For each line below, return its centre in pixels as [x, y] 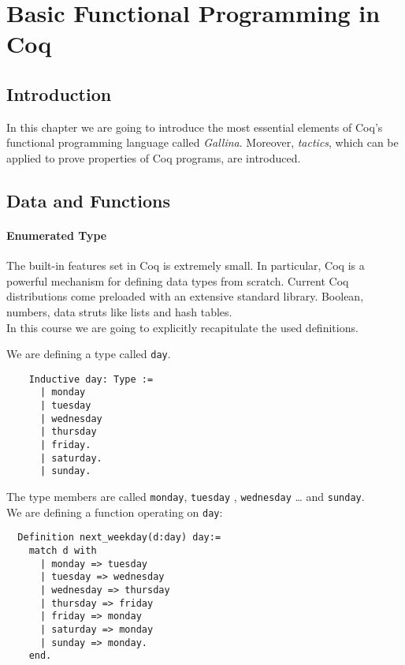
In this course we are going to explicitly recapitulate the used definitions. [182, 327]
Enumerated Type [57, 235]
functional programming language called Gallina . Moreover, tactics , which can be [202, 142]
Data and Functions [88, 200]
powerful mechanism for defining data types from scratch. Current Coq [178, 280]
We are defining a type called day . [89, 354]
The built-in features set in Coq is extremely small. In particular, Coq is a [186, 265]
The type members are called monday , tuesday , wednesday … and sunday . [186, 496]
